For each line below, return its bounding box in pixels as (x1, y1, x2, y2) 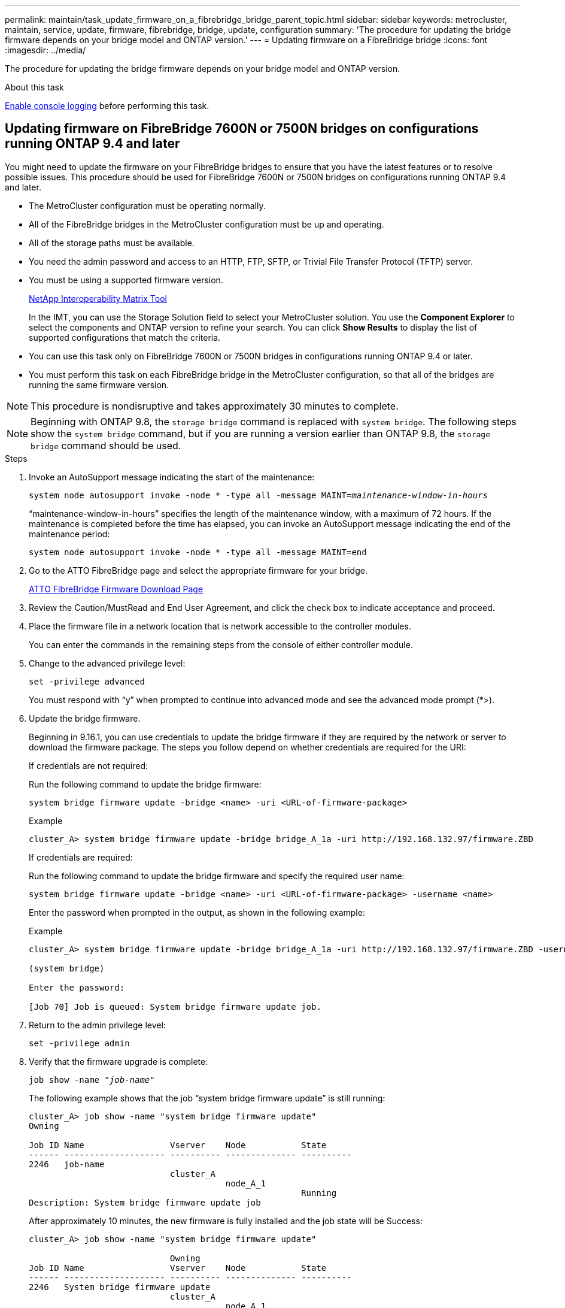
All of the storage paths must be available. (29, 237, 195, 248)
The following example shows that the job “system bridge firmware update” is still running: (29, 1092, 385, 1103)
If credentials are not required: (29, 760, 148, 771)
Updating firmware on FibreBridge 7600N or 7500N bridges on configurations (5, 121, 479, 137)
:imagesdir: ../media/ (5, 45, 86, 55)
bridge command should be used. (31, 439, 181, 452)
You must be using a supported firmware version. (29, 274, 223, 285)
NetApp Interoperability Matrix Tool (29, 293, 167, 304)
